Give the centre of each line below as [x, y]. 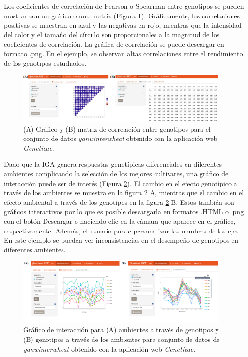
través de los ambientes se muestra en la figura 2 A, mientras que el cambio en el [124, 193]
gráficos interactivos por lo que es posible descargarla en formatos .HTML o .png [124, 211]
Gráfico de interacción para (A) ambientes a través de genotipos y [121, 330]
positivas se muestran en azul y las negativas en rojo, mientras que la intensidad [123, 25]
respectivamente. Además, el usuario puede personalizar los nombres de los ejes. [122, 230]
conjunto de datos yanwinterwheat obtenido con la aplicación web [120, 138]
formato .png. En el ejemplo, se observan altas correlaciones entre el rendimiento [124, 53]
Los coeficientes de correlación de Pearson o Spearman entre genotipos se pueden [124, 6]
